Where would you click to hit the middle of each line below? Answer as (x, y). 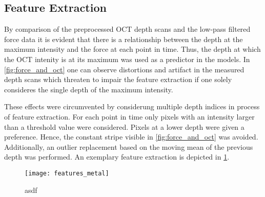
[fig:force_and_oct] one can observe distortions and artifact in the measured (124, 69)
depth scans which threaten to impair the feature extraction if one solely (118, 79)
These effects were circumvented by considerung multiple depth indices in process (132, 106)
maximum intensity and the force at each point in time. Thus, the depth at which (132, 49)
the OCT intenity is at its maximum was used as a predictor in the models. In (127, 59)
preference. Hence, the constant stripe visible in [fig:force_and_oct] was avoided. (131, 137)
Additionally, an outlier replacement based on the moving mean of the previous (129, 146)
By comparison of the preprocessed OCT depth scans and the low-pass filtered (127, 29)
